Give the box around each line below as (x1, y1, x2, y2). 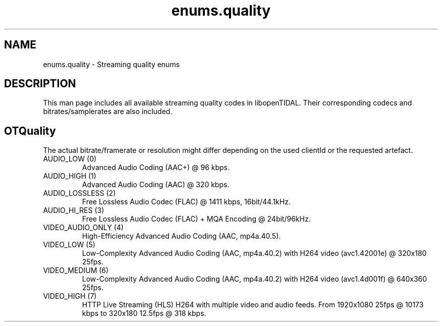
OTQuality (4, 124, 56, 137)
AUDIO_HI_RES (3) (43, 206, 104, 215)
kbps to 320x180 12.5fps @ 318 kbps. (82, 309, 206, 318)
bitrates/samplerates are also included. (43, 107, 173, 116)
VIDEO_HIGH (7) (43, 292, 97, 301)
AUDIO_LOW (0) (43, 154, 97, 164)
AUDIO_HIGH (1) (43, 172, 96, 181)
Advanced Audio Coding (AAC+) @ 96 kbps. (82, 163, 230, 172)
